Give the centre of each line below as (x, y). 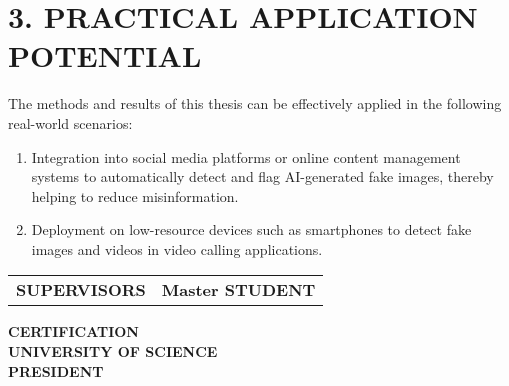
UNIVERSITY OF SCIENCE (113, 351)
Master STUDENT (238, 290)
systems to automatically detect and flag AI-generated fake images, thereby (262, 176)
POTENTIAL (105, 55)
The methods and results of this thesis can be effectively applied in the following (255, 103)
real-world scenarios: (70, 122)
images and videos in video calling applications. (177, 248)
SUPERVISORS (81, 290)
